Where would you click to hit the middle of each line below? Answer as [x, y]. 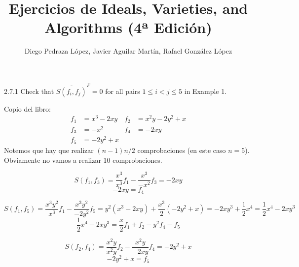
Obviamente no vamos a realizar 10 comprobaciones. [83, 160]
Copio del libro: [27, 108]
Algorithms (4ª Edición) [128, 27]
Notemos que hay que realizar [49, 150]
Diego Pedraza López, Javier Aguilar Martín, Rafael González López [128, 51]
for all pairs [123, 91]
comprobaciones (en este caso [182, 150]
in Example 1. [206, 91]
